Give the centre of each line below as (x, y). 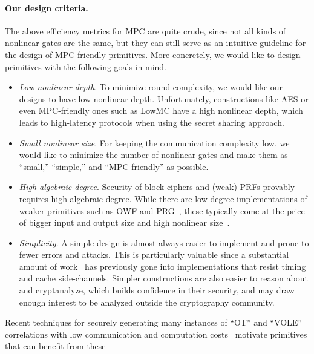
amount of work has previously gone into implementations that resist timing (162, 266)
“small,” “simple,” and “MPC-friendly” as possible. (114, 166)
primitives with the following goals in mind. (86, 66)
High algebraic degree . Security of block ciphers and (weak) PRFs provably (157, 187)
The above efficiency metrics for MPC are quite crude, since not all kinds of (146, 31)
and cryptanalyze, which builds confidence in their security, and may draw (157, 290)
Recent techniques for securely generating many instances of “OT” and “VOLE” (153, 322)
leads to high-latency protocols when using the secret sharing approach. (152, 122)
